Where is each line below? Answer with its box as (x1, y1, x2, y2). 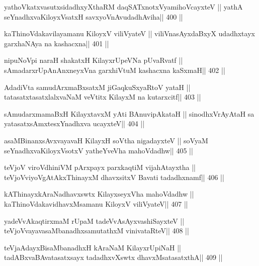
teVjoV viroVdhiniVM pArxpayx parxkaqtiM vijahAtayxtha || (4, 162, 196, 172)
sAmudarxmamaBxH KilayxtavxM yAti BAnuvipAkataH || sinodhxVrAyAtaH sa (4, 108, 254, 119)
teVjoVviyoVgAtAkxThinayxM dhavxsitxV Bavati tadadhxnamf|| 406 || (4, 171, 224, 182)
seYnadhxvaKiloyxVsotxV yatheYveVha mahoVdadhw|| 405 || (4, 145, 193, 155)
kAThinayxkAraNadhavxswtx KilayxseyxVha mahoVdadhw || (4, 189, 194, 199)
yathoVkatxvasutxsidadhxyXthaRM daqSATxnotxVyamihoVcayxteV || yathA (4, 2, 243, 12)
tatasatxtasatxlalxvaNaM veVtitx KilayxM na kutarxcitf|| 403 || (4, 92, 201, 102)
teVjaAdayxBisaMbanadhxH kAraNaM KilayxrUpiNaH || (4, 242, 181, 252)
